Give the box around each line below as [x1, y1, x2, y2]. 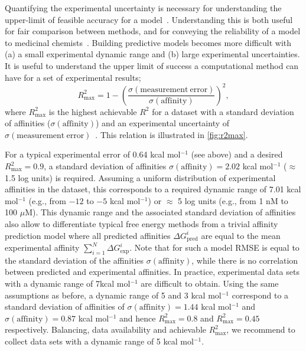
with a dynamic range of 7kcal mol [5, 277, 131, 290]
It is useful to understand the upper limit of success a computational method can [5, 59, 299, 71]
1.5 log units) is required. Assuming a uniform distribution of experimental [5, 171, 276, 183]
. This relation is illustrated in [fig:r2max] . [95, 128, 248, 140]
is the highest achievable [48, 105, 137, 117]
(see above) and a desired [191, 148, 283, 160]
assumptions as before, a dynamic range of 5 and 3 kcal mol [5, 288, 222, 301]
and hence [119, 311, 156, 324]
